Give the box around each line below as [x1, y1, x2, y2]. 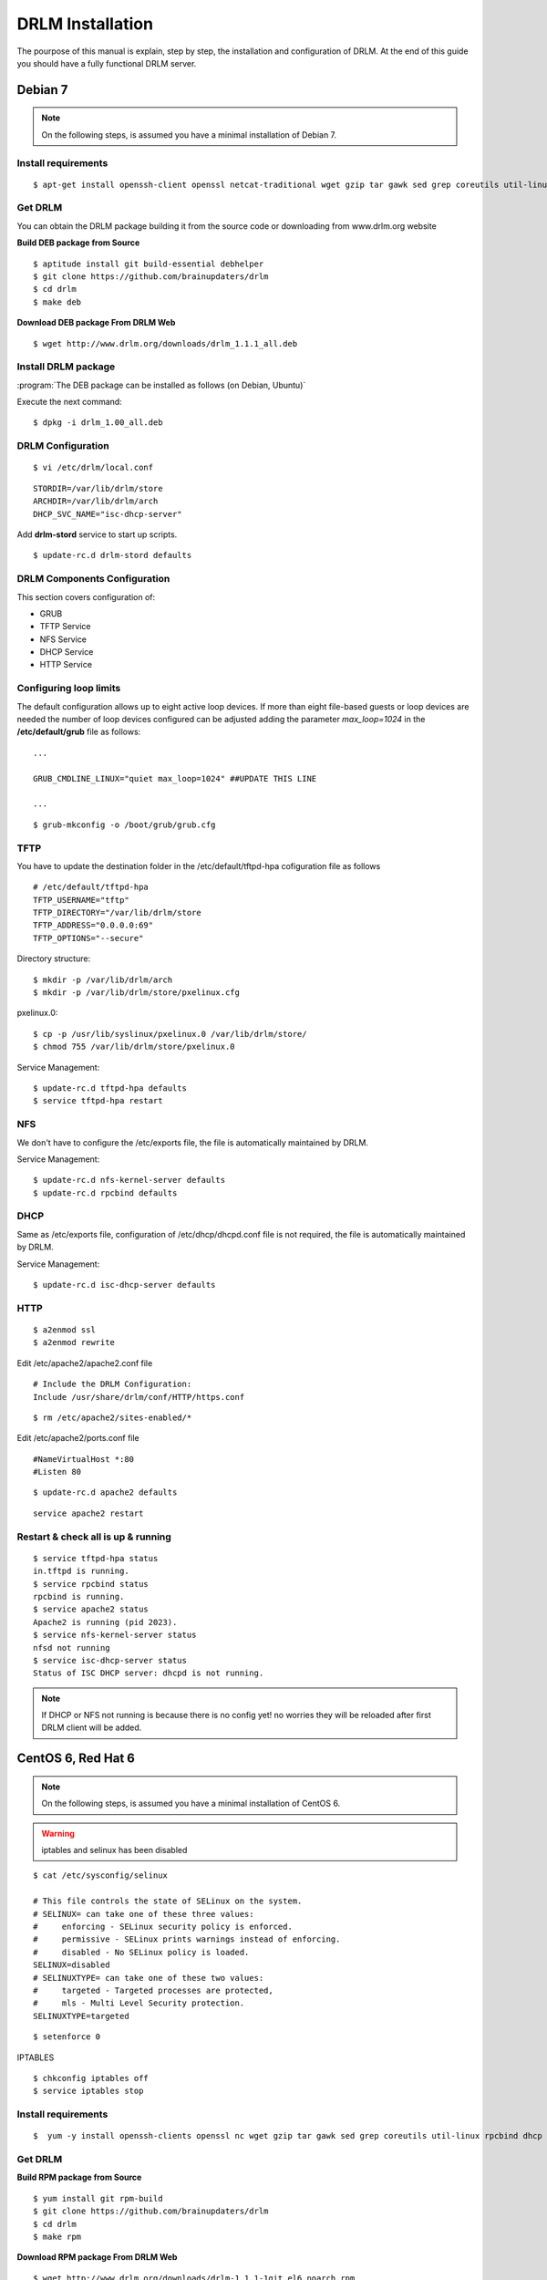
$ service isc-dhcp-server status [33, 1655, 187, 1665]
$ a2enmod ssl [33, 1324, 96, 1335]
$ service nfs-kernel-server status [33, 1630, 197, 1641]
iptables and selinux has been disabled [41, 1845, 188, 1856]
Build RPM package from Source [16, 2171, 142, 2183]
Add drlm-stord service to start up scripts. [16, 529, 178, 540]
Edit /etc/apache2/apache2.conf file [16, 1357, 153, 1368]
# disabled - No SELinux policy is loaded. [33, 1947, 250, 1957]
